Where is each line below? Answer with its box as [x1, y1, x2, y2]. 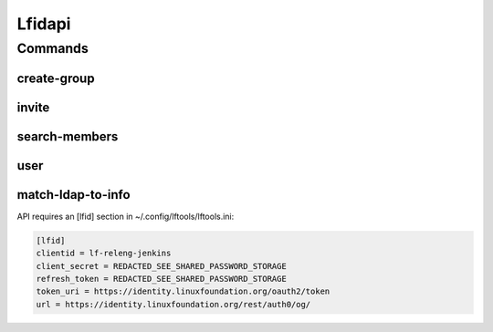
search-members [16, 129, 119, 144]
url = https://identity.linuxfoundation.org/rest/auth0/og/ [36, 299, 311, 309]
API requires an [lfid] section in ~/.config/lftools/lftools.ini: [16, 211, 235, 222]
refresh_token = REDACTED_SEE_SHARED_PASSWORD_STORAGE [36, 274, 287, 284]
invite [16, 99, 50, 115]
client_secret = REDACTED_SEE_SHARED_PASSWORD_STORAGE [36, 261, 287, 271]
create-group [16, 70, 95, 86]
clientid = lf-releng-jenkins [36, 248, 172, 259]
